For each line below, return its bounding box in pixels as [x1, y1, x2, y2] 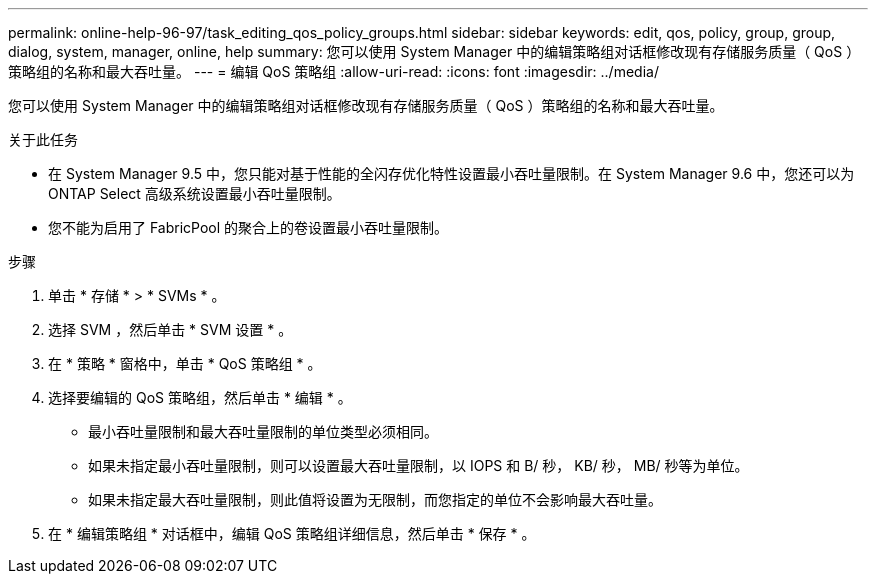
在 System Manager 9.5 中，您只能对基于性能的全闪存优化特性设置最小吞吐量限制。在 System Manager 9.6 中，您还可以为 [48, 165, 855, 182]
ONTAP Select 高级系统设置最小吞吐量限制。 [48, 185, 341, 202]
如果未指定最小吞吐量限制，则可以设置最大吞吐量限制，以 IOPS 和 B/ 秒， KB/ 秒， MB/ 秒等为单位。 [88, 457, 749, 474]
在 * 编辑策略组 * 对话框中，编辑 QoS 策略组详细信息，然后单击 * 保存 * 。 [48, 525, 536, 542]
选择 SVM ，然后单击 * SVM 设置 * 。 [48, 321, 293, 338]
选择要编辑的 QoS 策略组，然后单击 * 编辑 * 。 [48, 389, 352, 406]
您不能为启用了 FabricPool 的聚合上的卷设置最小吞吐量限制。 [48, 219, 449, 236]
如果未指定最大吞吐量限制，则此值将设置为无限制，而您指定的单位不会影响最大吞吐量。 [88, 491, 662, 508]
